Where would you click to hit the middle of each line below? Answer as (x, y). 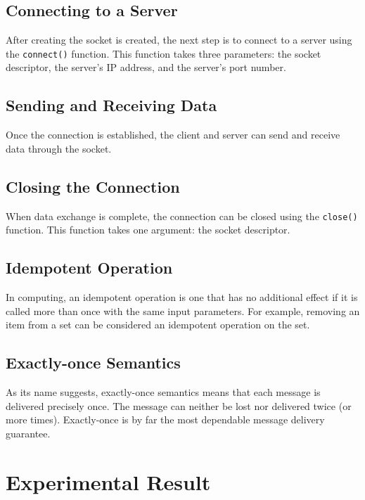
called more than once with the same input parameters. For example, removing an (183, 310)
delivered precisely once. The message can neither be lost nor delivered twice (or (179, 405)
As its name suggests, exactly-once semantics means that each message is (163, 392)
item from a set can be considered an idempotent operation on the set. (158, 325)
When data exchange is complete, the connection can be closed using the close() (182, 216)
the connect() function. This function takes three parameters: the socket (164, 53)
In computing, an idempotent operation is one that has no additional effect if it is (182, 297)
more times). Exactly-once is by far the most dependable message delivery (165, 419)
